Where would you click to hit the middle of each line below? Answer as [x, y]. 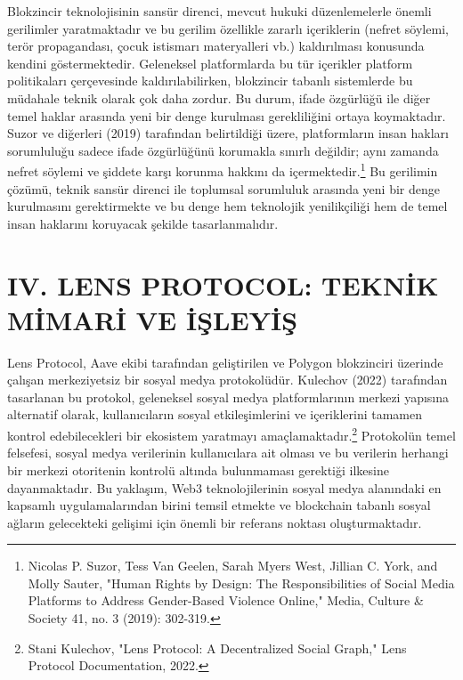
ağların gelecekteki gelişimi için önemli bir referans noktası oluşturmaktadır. [215, 522]
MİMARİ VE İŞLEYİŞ [153, 319]
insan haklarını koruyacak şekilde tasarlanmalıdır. [143, 223]
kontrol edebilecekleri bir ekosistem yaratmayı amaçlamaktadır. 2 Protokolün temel [231, 434]
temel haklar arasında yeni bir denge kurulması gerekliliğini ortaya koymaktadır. [227, 115]
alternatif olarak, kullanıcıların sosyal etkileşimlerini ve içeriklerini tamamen [215, 414]
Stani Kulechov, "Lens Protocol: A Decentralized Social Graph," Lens [217, 648]
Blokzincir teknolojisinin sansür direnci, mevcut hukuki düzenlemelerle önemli [219, 11]
